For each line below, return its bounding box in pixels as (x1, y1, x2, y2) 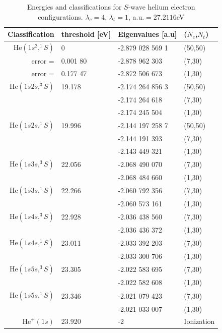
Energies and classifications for (27, 2, 122, 12)
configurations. (38, 11, 83, 22)
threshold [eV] (61, 29, 111, 39)
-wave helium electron (128, 2, 195, 12)
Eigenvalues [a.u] (118, 29, 177, 39)
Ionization (184, 316, 215, 326)
